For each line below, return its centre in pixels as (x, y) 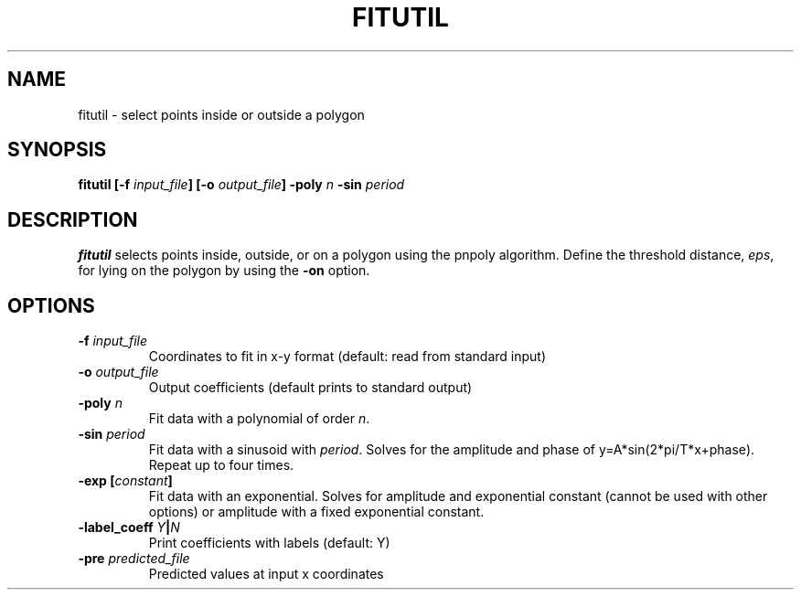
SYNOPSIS (57, 150)
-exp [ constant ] (125, 481)
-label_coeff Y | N (129, 528)
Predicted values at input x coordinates (266, 574)
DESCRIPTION (73, 219)
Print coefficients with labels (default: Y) (269, 543)
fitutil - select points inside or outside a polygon (221, 114)
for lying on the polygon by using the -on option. (224, 271)
